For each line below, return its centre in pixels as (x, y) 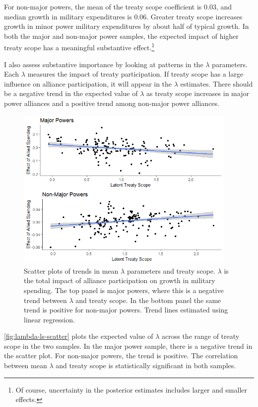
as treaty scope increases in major (198, 93)
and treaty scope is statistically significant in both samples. (146, 365)
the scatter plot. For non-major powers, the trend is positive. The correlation (121, 356)
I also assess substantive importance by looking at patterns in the (104, 64)
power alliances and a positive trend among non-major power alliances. (112, 103)
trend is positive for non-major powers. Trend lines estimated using (126, 310)
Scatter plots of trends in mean (71, 270)
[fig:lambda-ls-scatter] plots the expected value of (79, 336)
